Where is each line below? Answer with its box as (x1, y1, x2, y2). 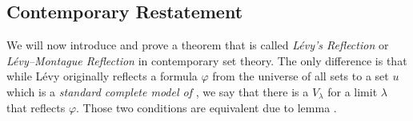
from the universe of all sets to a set (212, 68, 389, 84)
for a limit (327, 83, 378, 100)
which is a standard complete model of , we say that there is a (6, 83, 309, 100)
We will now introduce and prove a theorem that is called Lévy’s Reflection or (6, 37, 389, 53)
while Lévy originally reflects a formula (6, 68, 198, 84)
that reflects (6, 99, 66, 115)
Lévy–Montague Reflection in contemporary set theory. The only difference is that (6, 52, 407, 68)
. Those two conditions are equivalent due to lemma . (76, 99, 337, 115)
